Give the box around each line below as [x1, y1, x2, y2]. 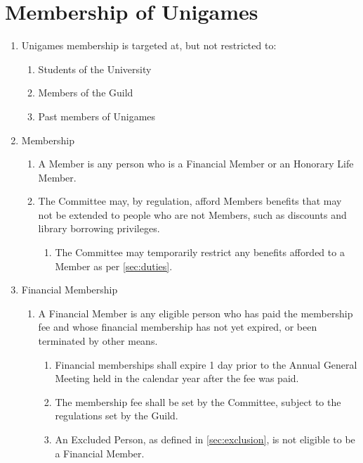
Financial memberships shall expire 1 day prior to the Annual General [55, 357, 357, 372]
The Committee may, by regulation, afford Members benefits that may [38, 194, 342, 208]
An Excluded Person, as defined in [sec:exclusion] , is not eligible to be [55, 432, 355, 446]
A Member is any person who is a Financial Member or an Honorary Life [38, 156, 354, 171]
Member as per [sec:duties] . [55, 258, 173, 273]
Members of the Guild [38, 85, 133, 100]
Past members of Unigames [38, 108, 156, 123]
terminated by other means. [38, 334, 158, 348]
